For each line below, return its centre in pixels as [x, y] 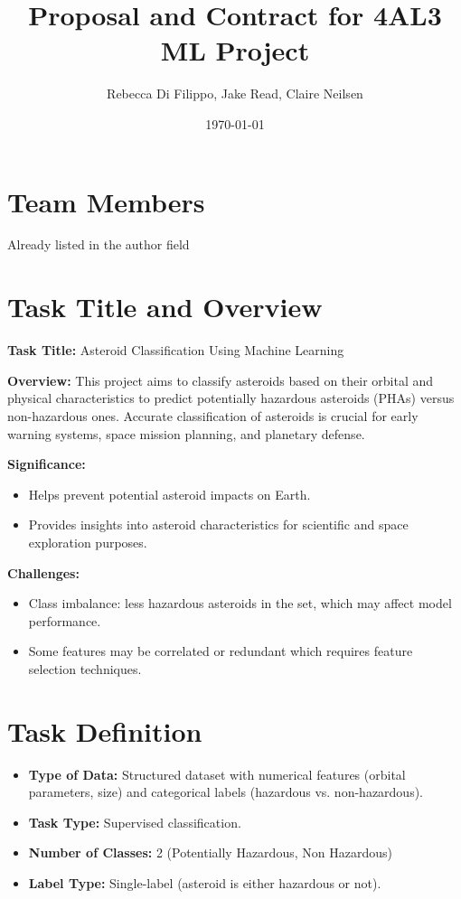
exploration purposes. [88, 542]
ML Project [235, 50]
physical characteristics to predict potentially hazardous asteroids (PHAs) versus [231, 398]
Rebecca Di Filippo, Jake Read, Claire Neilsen [235, 94]
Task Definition [105, 730]
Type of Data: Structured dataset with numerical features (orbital [217, 774]
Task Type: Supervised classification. [135, 822]
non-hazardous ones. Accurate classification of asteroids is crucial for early [213, 415]
